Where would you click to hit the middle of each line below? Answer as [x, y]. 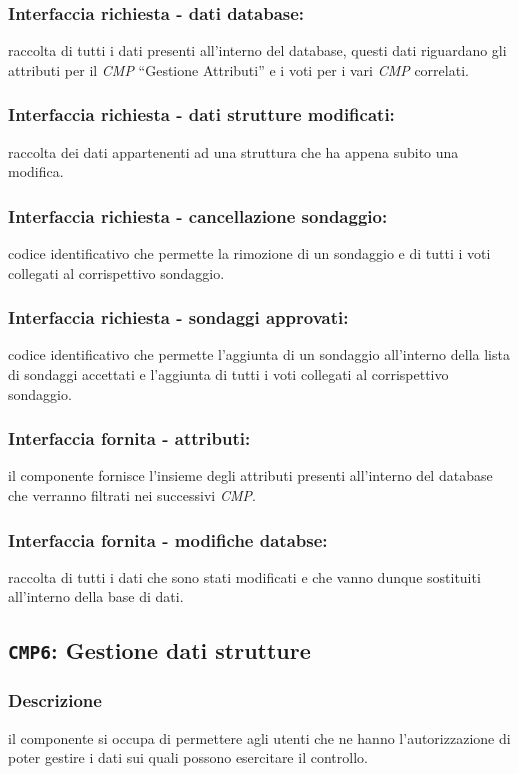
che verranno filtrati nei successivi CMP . [132, 495]
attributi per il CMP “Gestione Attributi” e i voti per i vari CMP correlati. [238, 69]
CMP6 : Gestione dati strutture [159, 650]
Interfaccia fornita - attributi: [129, 438]
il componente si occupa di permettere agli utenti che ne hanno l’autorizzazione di [259, 737]
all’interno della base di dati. [96, 596]
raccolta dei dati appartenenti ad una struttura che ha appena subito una [233, 151]
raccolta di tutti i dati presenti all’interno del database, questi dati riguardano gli [257, 50]
